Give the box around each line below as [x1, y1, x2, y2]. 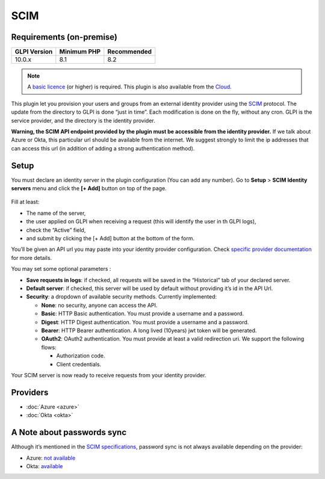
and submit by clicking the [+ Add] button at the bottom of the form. [26, 235, 195, 242]
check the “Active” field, [26, 226, 86, 233]
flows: [41, 344, 57, 351]
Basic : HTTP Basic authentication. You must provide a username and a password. [41, 310, 244, 317]
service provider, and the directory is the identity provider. [11, 117, 156, 124]
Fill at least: [11, 199, 40, 206]
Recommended [107, 48, 152, 56]
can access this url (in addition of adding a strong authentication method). [11, 144, 195, 152]
